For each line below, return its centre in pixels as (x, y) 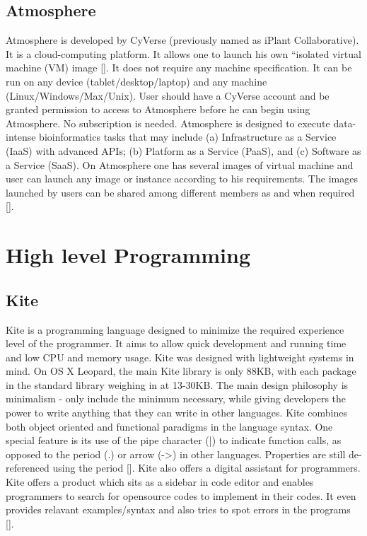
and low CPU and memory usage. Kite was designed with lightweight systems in (180, 357)
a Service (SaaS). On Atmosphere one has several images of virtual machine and (180, 164)
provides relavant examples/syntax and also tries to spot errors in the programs (178, 509)
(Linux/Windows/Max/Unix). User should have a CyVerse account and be (168, 95)
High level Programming (128, 255)
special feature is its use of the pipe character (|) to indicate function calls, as (174, 440)
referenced (28, 468)
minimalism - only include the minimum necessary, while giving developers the (176, 398)
